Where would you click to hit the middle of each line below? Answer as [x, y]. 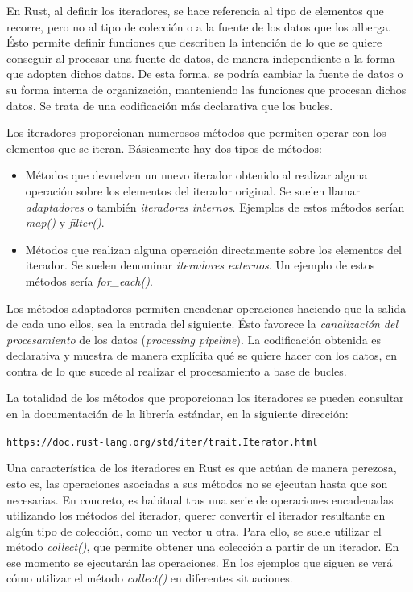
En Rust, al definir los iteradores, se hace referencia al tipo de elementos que [195, 10]
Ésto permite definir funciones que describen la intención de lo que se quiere [194, 42]
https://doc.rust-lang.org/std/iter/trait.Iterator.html [162, 442]
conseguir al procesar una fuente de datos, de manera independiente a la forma [201, 58]
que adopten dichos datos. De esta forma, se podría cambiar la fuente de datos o [205, 74]
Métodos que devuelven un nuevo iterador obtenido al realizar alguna [196, 175]
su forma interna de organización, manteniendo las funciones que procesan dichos [206, 89]
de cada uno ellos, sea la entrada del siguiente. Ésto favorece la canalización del [202, 324]
